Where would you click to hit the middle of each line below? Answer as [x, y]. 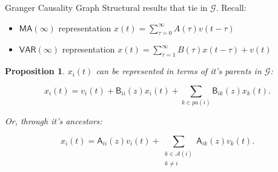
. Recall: [231, 7]
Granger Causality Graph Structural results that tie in [106, 7]
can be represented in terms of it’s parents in [179, 71]
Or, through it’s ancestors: [54, 121]
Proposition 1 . [35, 71]
